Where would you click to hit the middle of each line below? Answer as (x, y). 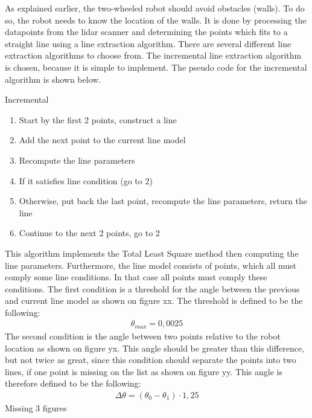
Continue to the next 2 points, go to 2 (89, 233)
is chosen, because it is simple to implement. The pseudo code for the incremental (156, 67)
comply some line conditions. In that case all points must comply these (136, 277)
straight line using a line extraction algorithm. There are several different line (148, 43)
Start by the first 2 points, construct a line (98, 119)
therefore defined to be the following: (73, 383)
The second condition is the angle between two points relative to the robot (143, 336)
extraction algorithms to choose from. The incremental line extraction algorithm (153, 55)
